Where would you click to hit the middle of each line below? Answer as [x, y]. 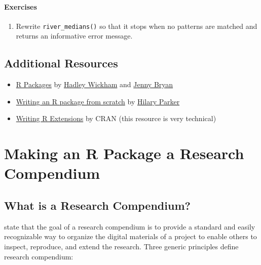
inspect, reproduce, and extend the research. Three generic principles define [121, 246]
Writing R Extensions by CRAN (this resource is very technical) [116, 118]
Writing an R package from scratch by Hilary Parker [98, 101]
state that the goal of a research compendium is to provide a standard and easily [130, 226]
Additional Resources [61, 63]
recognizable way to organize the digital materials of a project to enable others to [130, 236]
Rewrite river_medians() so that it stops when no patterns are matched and [137, 26]
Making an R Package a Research [124, 153]
